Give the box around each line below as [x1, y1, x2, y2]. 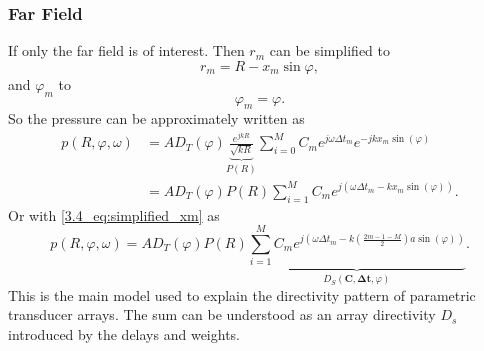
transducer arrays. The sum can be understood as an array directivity [8, 304, 436, 325]
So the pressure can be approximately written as [8, 108, 305, 129]
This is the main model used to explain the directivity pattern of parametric [8, 284, 476, 305]
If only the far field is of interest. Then [8, 40, 245, 61]
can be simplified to [269, 40, 390, 61]
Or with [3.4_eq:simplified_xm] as [8, 204, 220, 225]
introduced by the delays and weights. [8, 323, 240, 344]
